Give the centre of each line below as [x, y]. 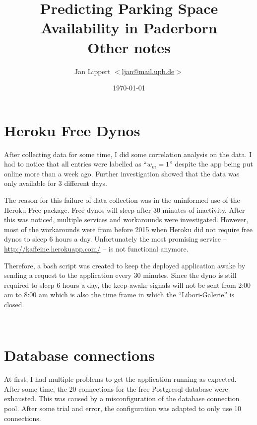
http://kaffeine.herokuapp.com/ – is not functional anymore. [96, 248]
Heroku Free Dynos [72, 130]
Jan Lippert [93, 71]
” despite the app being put [211, 164]
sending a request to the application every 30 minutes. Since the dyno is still [120, 275]
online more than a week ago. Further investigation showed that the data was [122, 173]
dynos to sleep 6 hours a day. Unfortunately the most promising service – [115, 239]
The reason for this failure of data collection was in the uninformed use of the [122, 200]
